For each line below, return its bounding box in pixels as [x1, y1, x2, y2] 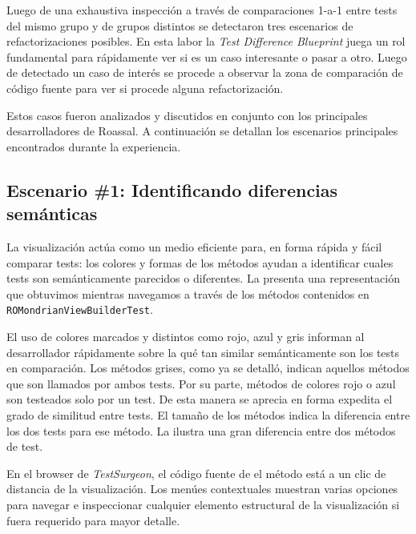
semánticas [6, 201, 98, 226]
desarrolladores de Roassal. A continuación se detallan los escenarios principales [6, 122, 398, 139]
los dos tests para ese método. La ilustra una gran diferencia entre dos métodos [6, 422, 396, 439]
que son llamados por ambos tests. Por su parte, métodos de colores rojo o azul [6, 375, 396, 391]
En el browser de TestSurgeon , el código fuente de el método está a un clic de [6, 464, 386, 481]
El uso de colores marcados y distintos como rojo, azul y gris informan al [6, 327, 365, 344]
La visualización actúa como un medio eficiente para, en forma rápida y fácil [6, 238, 382, 255]
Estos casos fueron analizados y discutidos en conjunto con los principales [6, 106, 368, 123]
